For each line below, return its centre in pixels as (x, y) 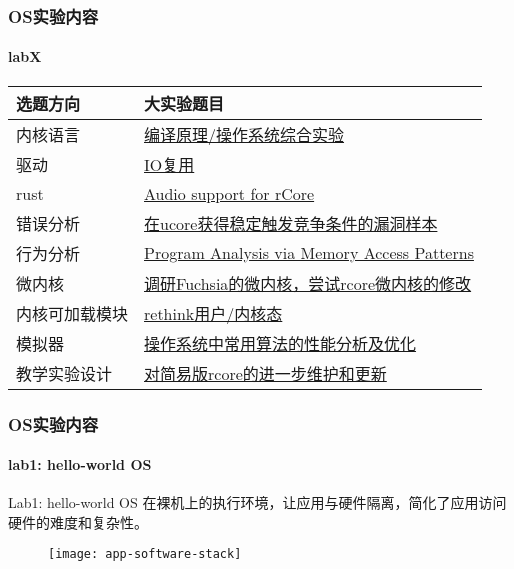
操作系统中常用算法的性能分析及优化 (280, 343)
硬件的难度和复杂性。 (78, 521)
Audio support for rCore (229, 193)
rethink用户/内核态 (213, 313)
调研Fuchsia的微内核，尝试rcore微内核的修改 (308, 283)
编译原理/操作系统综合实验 (244, 134)
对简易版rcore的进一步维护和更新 (265, 373)
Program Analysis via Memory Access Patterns (309, 253)
